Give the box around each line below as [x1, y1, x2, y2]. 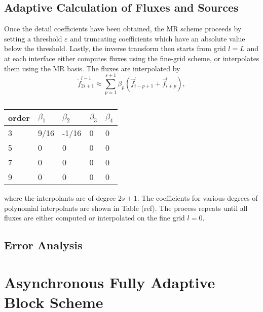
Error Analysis [4, 237, 83, 253]
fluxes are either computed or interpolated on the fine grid [4, 212, 185, 223]
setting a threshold [4, 33, 62, 43]
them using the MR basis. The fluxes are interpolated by [4, 63, 180, 73]
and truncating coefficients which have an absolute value [70, 33, 245, 43]
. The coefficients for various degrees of [137, 193, 258, 203]
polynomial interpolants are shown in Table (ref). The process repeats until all [4, 202, 248, 213]
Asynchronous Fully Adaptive [4, 272, 215, 293]
